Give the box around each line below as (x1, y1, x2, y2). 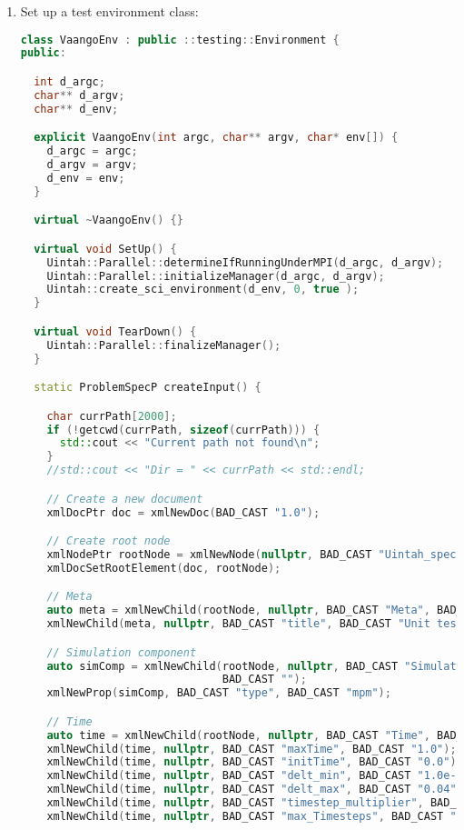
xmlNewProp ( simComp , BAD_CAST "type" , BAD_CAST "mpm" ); (46, 686, 391, 700)
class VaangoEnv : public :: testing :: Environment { (20, 33, 340, 46)
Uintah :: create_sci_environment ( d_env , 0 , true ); (46, 283, 360, 296)
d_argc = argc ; (46, 145, 138, 158)
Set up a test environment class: (20, 2, 199, 20)
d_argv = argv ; (46, 158, 138, 172)
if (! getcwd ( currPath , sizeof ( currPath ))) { (46, 423, 321, 436)
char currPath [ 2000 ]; (46, 409, 177, 423)
